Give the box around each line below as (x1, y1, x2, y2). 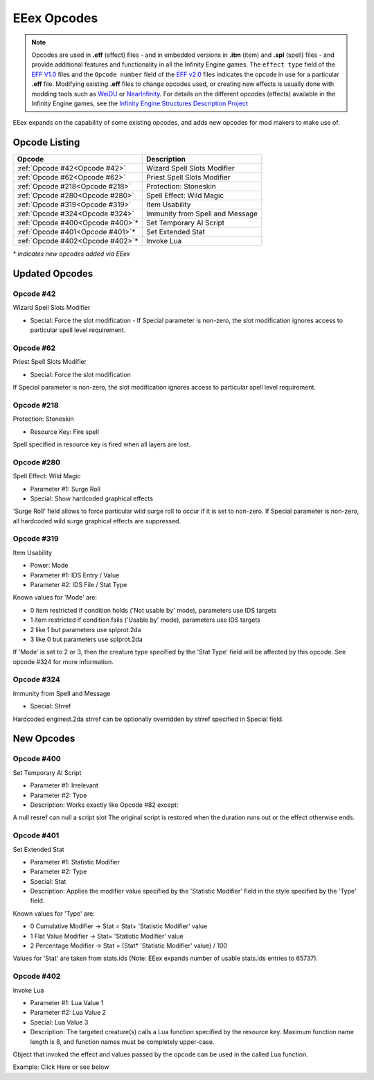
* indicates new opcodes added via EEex (12, 250, 131, 258)
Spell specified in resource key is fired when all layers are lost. (12, 440, 191, 448)
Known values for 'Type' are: (12, 909, 95, 918)
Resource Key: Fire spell (30, 427, 100, 436)
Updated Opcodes (12, 268, 93, 279)
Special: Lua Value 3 (30, 1018, 89, 1026)
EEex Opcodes (12, 10, 98, 26)
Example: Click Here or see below (12, 1063, 109, 1071)
